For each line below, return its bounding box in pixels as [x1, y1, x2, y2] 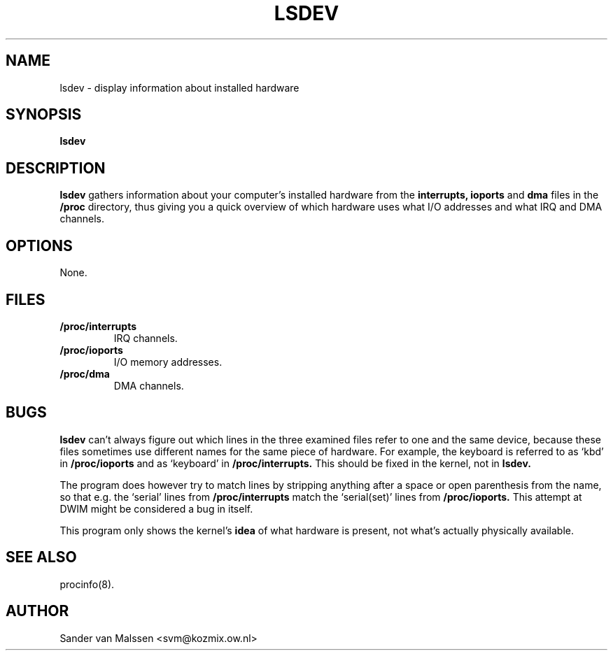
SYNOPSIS [6, 106, 82, 124]
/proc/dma [59, 367, 110, 380]
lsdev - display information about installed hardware [59, 81, 300, 94]
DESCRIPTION [6, 159, 106, 177]
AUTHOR [6, 602, 69, 620]
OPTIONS [6, 236, 73, 255]
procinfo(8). [59, 578, 115, 590]
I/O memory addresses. [113, 355, 223, 368]
